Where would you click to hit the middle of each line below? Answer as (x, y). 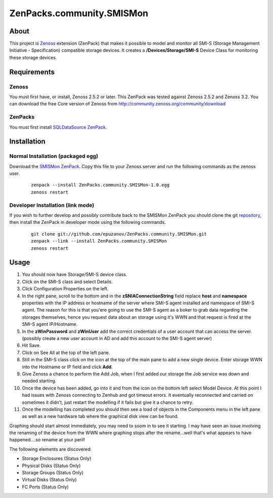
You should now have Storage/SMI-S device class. (75, 275)
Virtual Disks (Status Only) (49, 480)
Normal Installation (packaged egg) (54, 156)
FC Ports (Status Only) (45, 487)
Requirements (32, 72)
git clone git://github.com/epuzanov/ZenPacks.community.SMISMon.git (119, 234)
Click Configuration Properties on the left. (65, 289)
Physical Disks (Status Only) (51, 466)
